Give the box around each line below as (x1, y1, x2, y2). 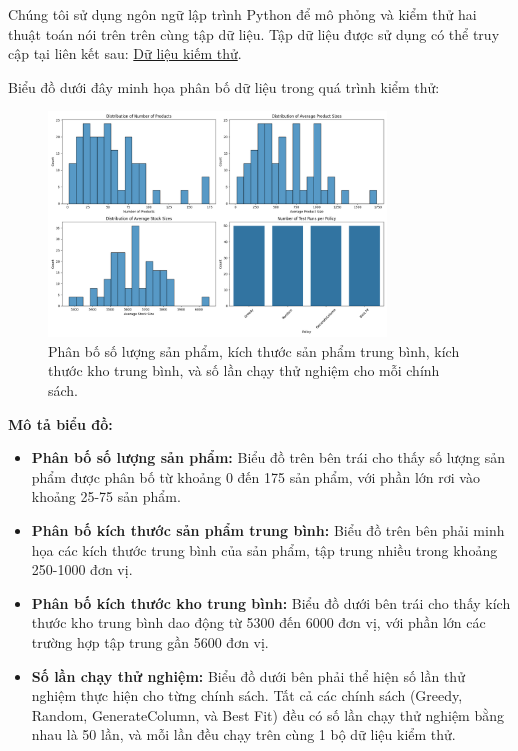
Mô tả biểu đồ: (8, 413, 113, 434)
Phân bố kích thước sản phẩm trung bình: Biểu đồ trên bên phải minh (31, 520, 505, 541)
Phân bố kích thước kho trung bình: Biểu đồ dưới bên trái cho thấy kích (31, 592, 511, 613)
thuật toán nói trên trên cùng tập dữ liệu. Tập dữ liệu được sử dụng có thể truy (8, 23, 500, 44)
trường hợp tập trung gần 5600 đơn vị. (31, 631, 269, 652)
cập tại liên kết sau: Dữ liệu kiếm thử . (8, 43, 242, 64)
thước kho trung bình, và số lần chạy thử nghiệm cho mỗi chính (48, 360, 440, 381)
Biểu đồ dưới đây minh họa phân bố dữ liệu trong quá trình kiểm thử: (8, 76, 440, 97)
